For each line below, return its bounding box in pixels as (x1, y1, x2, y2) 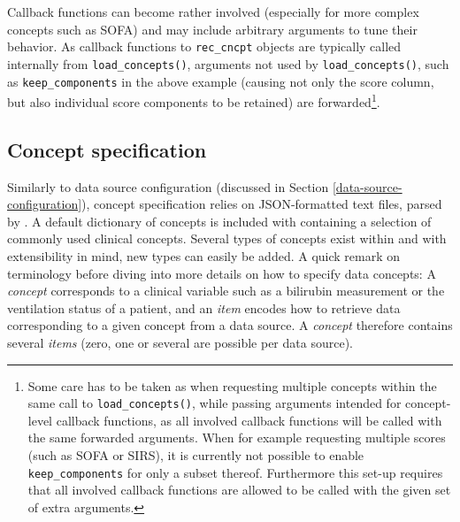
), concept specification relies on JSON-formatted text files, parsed (81, 195, 442, 213)
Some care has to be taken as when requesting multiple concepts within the (27, 376, 437, 395)
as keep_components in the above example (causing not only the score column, (7, 72, 434, 90)
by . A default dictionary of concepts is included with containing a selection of (7, 211, 432, 230)
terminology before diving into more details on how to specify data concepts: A (7, 264, 436, 282)
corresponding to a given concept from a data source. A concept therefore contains (7, 316, 453, 334)
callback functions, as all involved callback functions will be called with (56, 411, 442, 429)
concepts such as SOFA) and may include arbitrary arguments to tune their (7, 19, 418, 38)
